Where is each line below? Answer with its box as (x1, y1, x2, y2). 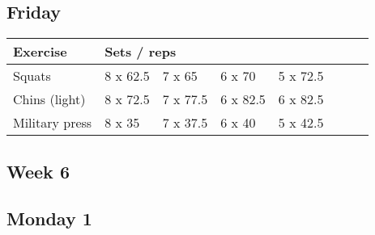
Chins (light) (13, 90, 86, 109)
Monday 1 (6, 206, 92, 231)
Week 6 (6, 158, 70, 183)
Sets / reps (104, 42, 177, 61)
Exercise (13, 42, 67, 61)
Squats (13, 66, 51, 86)
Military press (13, 113, 92, 132)
